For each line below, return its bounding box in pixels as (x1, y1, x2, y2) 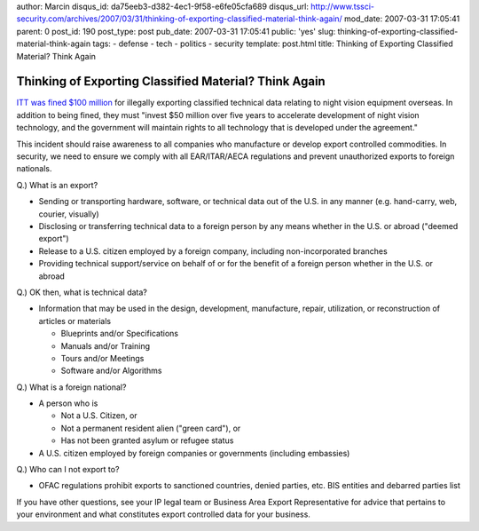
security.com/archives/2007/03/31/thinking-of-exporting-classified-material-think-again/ (16, 13, 343, 24)
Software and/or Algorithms (60, 365, 163, 376)
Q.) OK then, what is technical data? (16, 287, 148, 297)
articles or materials (38, 315, 111, 326)
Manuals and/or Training (60, 340, 151, 351)
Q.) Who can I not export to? (16, 464, 120, 475)
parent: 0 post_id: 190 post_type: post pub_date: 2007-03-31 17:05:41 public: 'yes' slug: (16, 26, 336, 36)
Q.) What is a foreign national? (16, 382, 127, 392)
